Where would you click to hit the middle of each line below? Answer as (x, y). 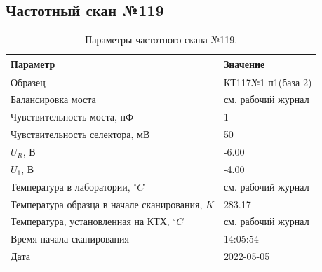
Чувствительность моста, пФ (72, 117)
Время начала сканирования (70, 239)
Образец (28, 82)
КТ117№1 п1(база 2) (268, 82)
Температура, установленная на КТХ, (90, 221)
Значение (244, 63)
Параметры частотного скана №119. (161, 40)
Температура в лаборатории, (71, 186)
